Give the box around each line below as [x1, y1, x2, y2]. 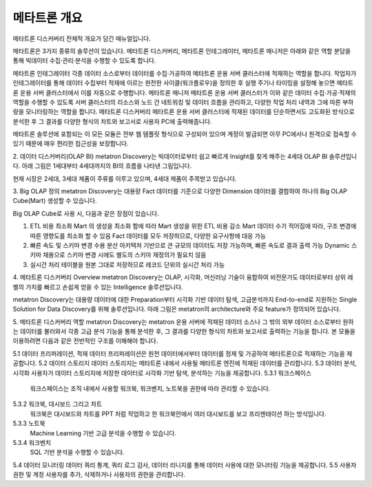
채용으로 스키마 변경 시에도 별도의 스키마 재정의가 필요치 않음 [42, 251, 207, 259]
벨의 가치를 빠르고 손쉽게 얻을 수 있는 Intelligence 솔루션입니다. [12, 283, 183, 291]
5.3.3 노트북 [12, 420, 45, 428]
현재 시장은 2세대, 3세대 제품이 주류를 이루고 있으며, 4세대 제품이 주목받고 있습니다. [12, 174, 237, 182]
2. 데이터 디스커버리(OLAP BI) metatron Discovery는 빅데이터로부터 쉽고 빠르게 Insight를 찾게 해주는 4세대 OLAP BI [12, 152, 328, 160]
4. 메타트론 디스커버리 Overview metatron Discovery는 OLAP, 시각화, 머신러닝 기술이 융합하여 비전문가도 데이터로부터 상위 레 [12, 273, 353, 281]
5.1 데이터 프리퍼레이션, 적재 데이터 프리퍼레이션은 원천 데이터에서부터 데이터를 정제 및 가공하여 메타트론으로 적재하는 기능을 [12, 349, 346, 358]
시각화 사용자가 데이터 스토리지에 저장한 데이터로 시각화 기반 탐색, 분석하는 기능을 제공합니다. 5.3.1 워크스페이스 [12, 369, 312, 377]
